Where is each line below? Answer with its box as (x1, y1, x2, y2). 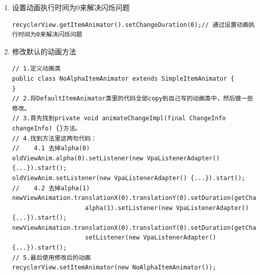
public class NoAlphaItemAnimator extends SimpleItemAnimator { (12, 75, 235, 82)
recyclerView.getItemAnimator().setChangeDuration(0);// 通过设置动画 (12, 21, 249, 28)
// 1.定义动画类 (12, 65, 61, 73)
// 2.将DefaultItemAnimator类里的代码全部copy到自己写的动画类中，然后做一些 (12, 95, 253, 102)
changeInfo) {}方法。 (12, 124, 81, 132)
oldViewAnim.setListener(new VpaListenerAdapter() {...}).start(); (12, 174, 245, 182)
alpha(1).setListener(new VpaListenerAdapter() (84, 204, 249, 212)
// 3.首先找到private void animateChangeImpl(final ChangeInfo (12, 115, 226, 122)
